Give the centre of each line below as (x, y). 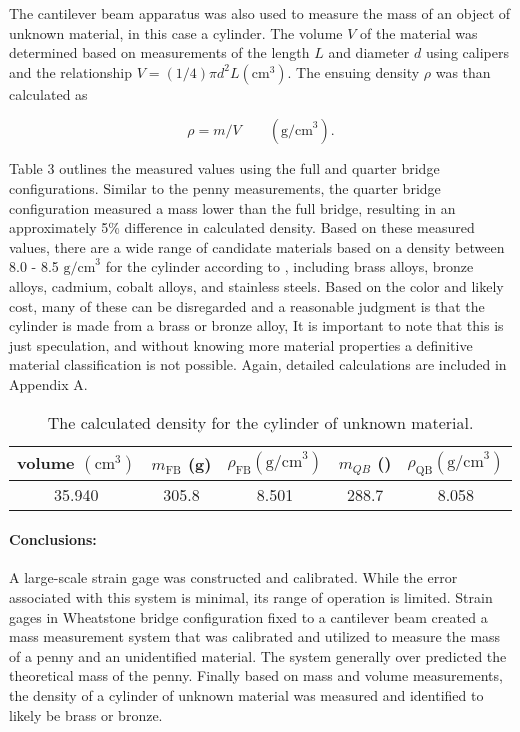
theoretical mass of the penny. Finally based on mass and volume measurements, (256, 675)
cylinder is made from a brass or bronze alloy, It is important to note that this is (256, 325)
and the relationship (71, 71)
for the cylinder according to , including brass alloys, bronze (289, 266)
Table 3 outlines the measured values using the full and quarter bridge (224, 168)
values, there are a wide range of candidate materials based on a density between (257, 246)
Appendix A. (48, 383)
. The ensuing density (353, 71)
